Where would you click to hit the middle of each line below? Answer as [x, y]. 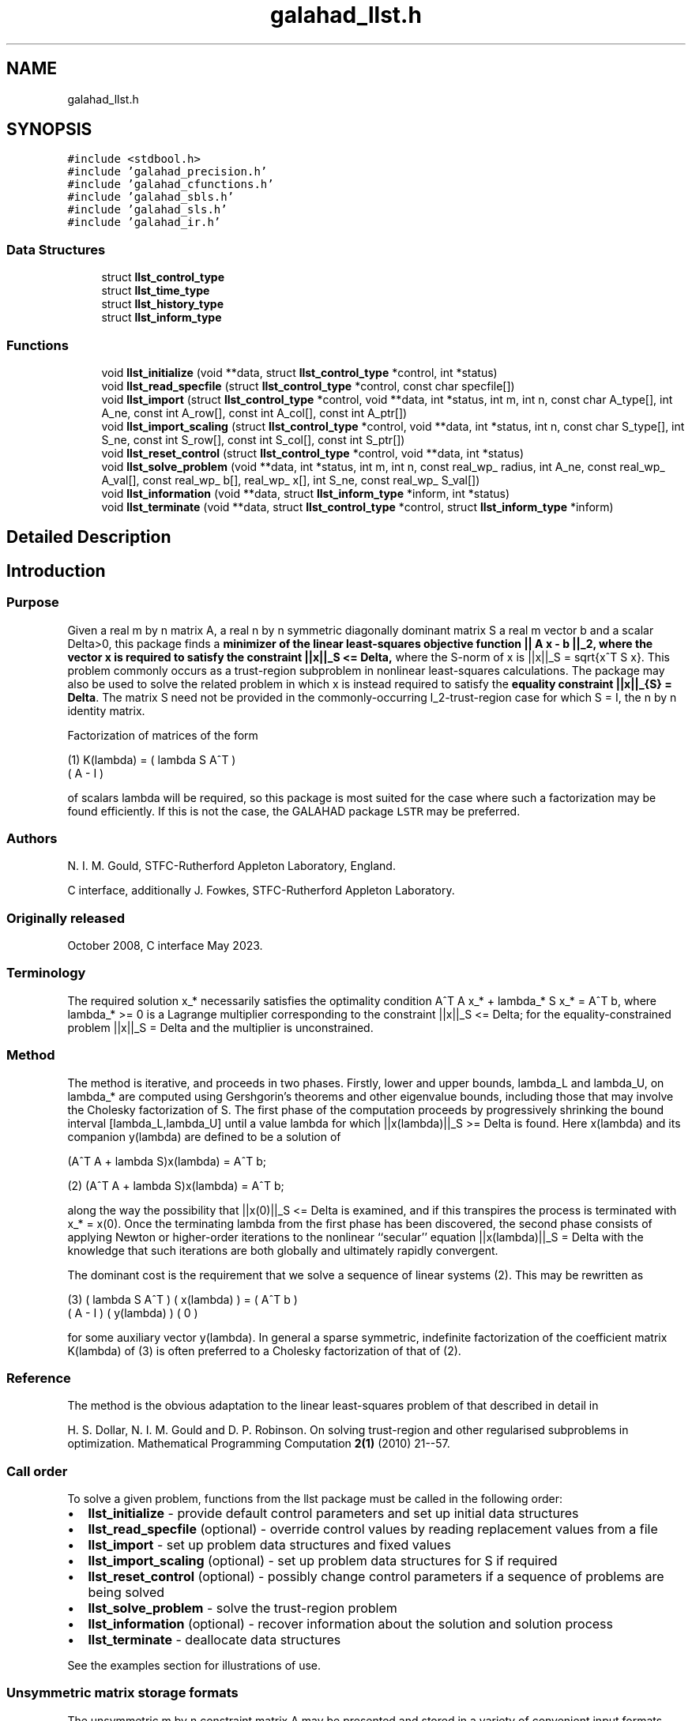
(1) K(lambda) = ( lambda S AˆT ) [152, 759]
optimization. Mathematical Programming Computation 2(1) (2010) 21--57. [259, 1444]
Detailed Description [89, 537]
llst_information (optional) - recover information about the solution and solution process [350, 1624]
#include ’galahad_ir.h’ [144, 222]
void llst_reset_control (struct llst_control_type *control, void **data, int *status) [312, 453]
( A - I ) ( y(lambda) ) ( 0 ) [133, 1312]
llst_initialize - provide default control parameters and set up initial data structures [333, 1514]
